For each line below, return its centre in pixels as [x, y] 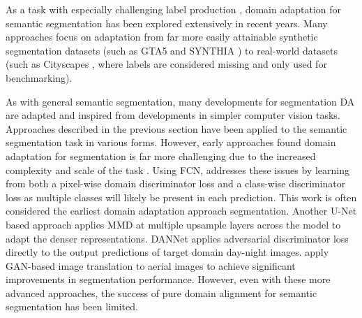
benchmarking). [39, 77]
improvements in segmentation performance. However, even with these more [168, 279]
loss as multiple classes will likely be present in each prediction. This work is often [181, 197]
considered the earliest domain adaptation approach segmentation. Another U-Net [181, 211]
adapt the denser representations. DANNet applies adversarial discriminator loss [177, 238]
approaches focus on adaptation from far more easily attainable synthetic [162, 37]
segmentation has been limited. [72, 306]
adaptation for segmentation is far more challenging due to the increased [161, 156]
